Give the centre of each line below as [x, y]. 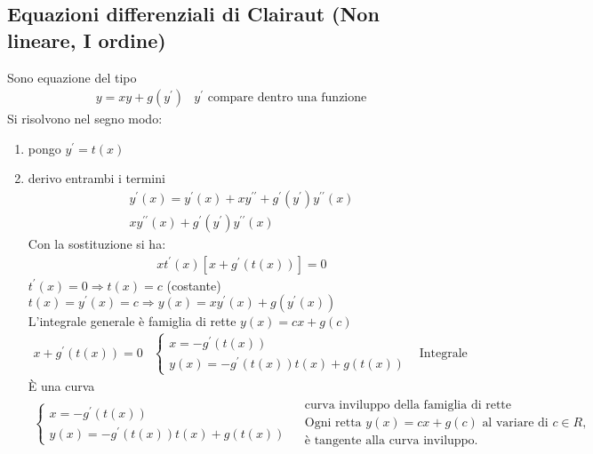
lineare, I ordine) [87, 40]
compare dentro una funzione [287, 98]
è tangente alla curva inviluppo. [391, 441]
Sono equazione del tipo [72, 77]
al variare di [515, 423]
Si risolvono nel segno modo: [85, 119]
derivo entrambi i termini [96, 178]
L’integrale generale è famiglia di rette [132, 321]
